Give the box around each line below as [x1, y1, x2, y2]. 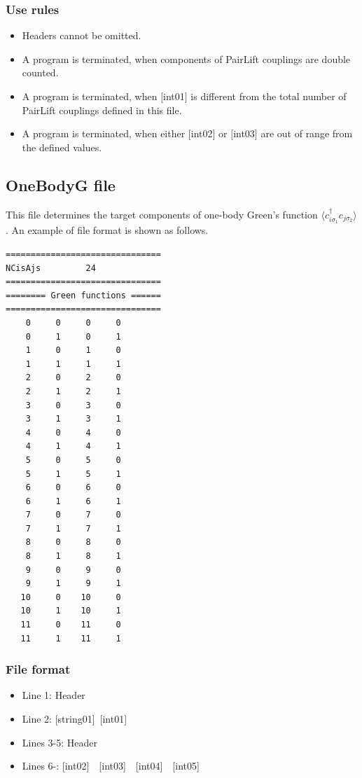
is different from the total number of [190, 89, 347, 103]
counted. [22, 65, 59, 80]
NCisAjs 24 [6, 263, 96, 273]
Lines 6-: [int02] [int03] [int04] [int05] [22, 758, 200, 773]
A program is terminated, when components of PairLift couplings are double [22, 51, 351, 66]
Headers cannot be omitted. [22, 28, 141, 43]
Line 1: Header [22, 688, 85, 702]
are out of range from [260, 126, 353, 141]
